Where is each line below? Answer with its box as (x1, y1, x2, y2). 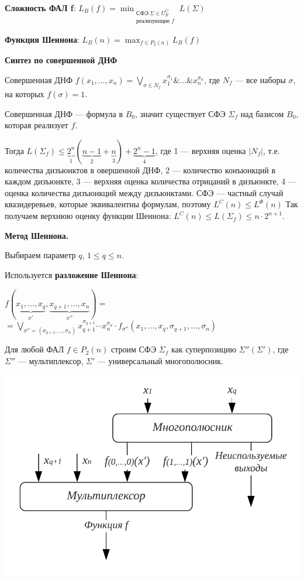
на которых (5, 87, 44, 100)
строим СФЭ (111, 343, 157, 355)
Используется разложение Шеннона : (5, 268, 139, 280)
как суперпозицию (171, 343, 236, 355)
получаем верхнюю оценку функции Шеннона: (5, 210, 171, 222)
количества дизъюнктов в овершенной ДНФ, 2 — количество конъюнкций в (5, 163, 276, 176)
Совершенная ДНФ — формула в (5, 107, 123, 119)
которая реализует (5, 119, 68, 131)
